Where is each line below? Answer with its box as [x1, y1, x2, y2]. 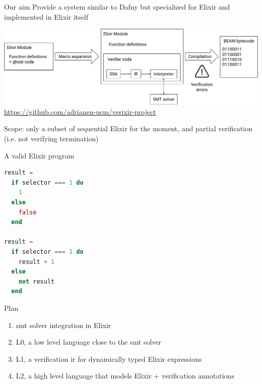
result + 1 [18, 258, 55, 265]
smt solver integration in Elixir [16, 319, 111, 330]
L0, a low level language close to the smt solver [16, 337, 161, 347]
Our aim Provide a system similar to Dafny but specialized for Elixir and [4, 2, 230, 12]
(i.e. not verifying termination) [4, 133, 99, 144]
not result [18, 278, 55, 285]
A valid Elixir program [4, 150, 75, 160]
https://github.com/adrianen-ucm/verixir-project [4, 106, 156, 117]
